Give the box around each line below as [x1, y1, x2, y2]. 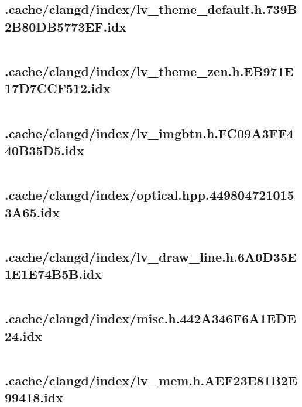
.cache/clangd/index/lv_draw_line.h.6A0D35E [5, 247, 297, 265]
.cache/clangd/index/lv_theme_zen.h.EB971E [5, 61, 294, 80]
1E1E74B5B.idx [5, 265, 102, 283]
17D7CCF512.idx [5, 79, 111, 97]
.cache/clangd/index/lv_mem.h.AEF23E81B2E [5, 371, 297, 389]
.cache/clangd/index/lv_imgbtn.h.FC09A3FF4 [5, 124, 294, 142]
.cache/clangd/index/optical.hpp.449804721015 [5, 186, 294, 204]
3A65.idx [5, 203, 60, 221]
